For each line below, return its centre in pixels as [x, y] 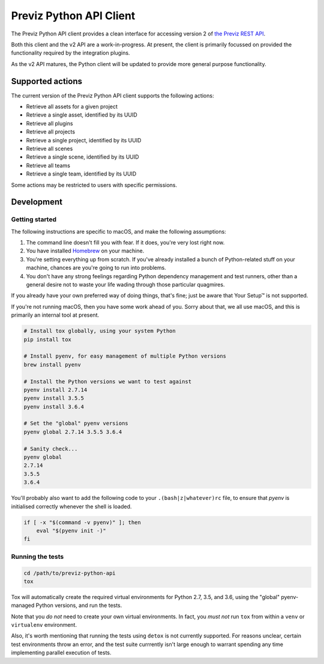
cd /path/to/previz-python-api [70, 573]
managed [23, 605]
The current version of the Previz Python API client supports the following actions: [112, 96]
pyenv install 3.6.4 [54, 407]
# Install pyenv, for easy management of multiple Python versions [125, 356]
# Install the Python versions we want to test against [108, 381]
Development [37, 202]
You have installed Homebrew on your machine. [85, 251]
